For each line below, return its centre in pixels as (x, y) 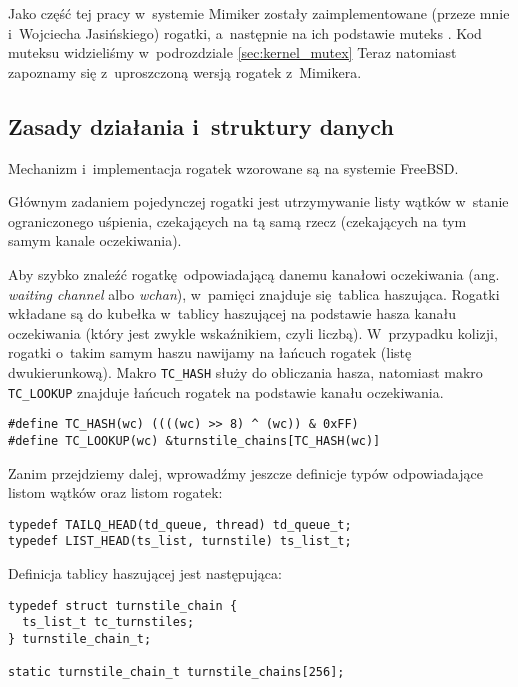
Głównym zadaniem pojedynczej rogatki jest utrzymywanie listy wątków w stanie (258, 201)
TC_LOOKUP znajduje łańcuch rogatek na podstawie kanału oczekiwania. (226, 391)
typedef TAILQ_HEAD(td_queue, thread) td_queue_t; (180, 524)
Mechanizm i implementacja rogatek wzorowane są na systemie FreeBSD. (233, 167)
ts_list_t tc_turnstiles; (108, 622)
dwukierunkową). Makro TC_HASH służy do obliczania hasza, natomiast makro (245, 371)
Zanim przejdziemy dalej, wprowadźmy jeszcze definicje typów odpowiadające (245, 472)
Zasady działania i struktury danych (201, 125)
